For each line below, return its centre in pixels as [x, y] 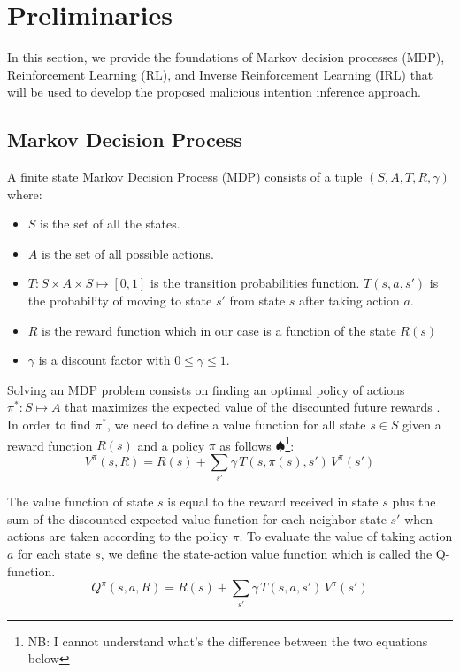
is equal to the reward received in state [273, 502]
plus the [414, 502]
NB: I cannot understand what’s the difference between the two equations [228, 641]
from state [257, 301]
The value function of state [80, 502]
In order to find [49, 425]
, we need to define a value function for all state [236, 425]
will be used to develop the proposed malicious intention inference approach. [214, 92]
